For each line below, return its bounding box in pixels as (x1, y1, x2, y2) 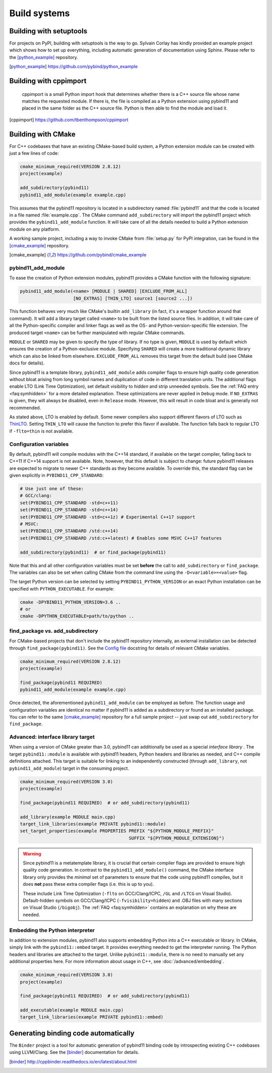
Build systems (9, 8, 70, 19)
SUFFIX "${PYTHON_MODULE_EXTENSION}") (128, 835, 225, 841)
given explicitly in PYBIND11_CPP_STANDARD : (9, 472, 104, 478)
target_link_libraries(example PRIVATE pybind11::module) (20, 821, 166, 827)
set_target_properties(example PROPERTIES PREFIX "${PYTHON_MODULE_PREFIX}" (20, 828, 214, 834)
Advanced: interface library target (9, 733, 95, 740)
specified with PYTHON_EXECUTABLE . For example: (9, 585, 114, 592)
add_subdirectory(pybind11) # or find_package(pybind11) (20, 549, 166, 555)
